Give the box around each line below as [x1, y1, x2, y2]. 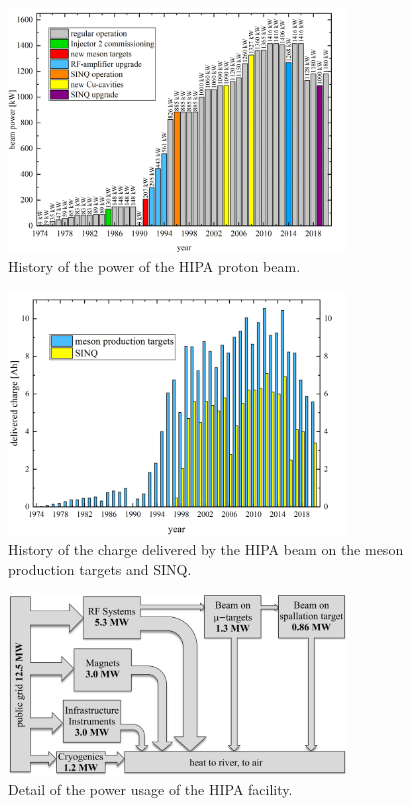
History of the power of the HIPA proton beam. [8, 256, 301, 277]
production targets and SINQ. [8, 558, 192, 579]
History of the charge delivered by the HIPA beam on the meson [8, 539, 404, 560]
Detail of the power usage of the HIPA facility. [8, 779, 293, 800]
